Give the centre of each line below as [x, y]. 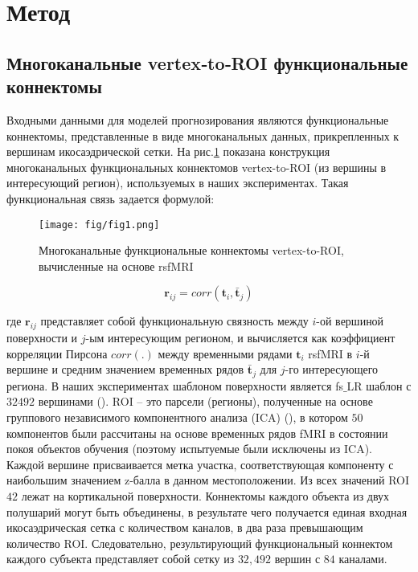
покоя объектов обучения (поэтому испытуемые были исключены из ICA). [190, 449]
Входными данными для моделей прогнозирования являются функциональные [198, 119]
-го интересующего [332, 369]
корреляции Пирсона [57, 353]
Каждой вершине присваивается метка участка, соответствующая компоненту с [200, 464]
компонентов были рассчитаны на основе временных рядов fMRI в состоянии [197, 433]
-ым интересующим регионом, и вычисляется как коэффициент [240, 338]
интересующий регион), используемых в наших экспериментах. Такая [178, 183]
